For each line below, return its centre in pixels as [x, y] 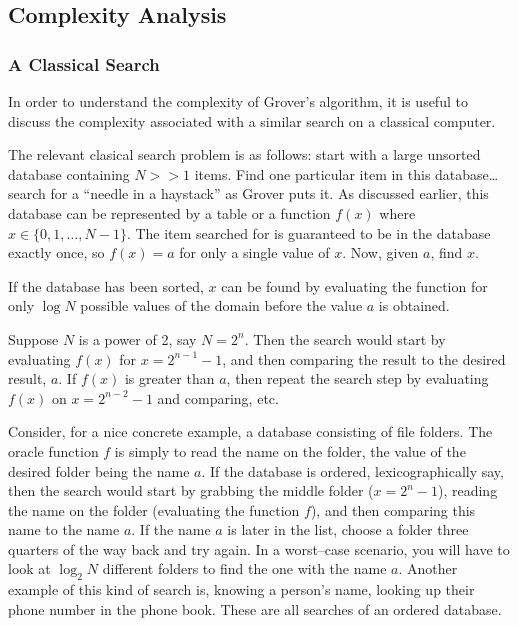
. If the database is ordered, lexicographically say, [352, 470]
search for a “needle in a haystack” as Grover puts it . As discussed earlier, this [248, 193]
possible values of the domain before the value [221, 305]
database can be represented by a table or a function [169, 212]
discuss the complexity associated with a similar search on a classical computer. [252, 120]
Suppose [33, 338]
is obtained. [414, 305]
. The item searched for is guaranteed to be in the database [308, 232]
